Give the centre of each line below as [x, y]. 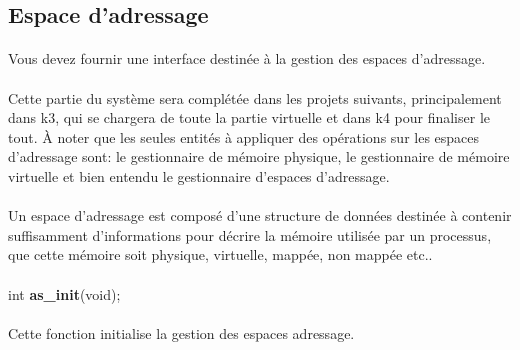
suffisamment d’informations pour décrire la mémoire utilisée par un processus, [250, 234]
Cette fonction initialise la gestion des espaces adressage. [181, 332]
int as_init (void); [64, 293]
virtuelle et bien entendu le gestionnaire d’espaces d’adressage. [199, 175]
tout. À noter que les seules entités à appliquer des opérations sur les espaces [244, 136]
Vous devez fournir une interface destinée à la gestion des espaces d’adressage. [247, 58]
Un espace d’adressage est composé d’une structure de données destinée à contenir [260, 215]
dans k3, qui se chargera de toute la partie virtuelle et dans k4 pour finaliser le [249, 117]
